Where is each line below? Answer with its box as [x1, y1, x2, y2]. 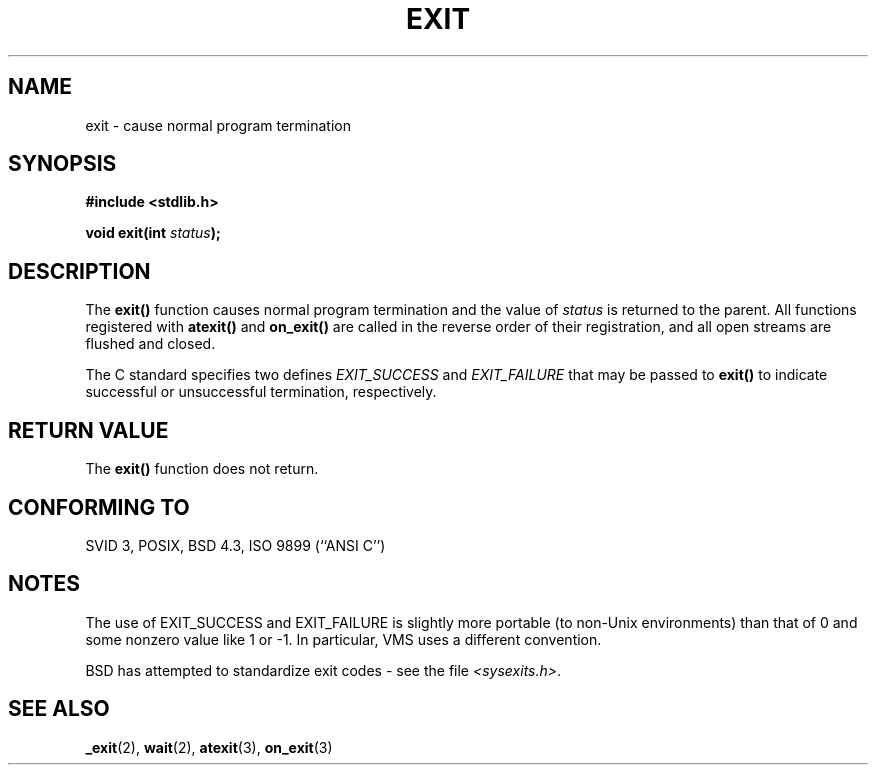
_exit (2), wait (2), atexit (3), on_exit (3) [85, 738, 333, 756]
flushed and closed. [85, 335, 216, 353]
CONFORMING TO [8, 494, 190, 520]
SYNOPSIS [8, 151, 117, 177]
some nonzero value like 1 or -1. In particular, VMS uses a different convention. [85, 630, 602, 648]
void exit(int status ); [85, 224, 221, 242]
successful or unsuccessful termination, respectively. [85, 383, 437, 401]
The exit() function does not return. [85, 460, 319, 478]
